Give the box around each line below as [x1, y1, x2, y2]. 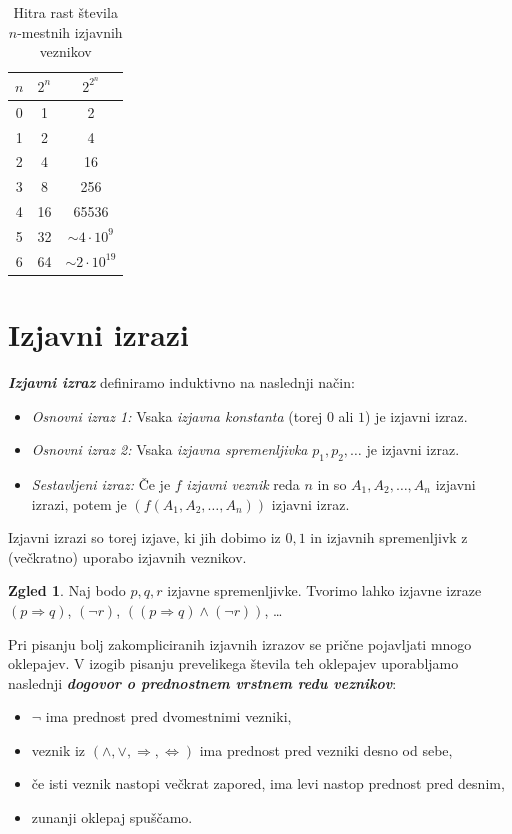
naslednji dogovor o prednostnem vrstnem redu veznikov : [8, 672, 397, 693]
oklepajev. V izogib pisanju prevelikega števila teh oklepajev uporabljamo [8, 653, 459, 674]
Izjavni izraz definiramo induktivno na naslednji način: [8, 371, 355, 392]
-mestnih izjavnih [17, 21, 123, 42]
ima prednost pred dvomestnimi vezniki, [45, 706, 292, 727]
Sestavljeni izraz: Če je [31, 473, 171, 494]
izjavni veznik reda [186, 473, 300, 494]
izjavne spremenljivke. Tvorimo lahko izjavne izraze [167, 580, 482, 601]
